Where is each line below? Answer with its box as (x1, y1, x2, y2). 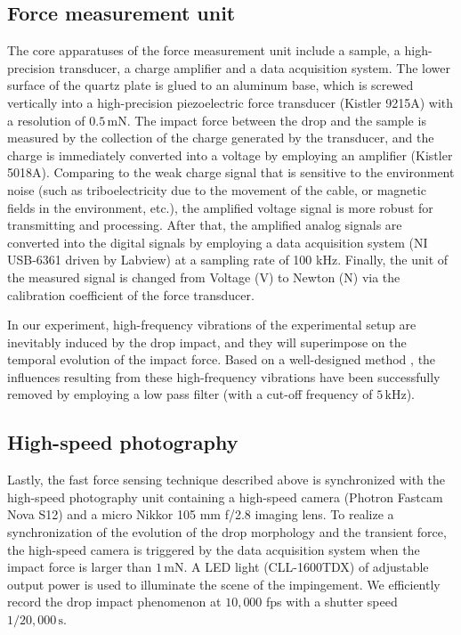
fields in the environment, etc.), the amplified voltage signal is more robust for (7, 198, 433, 216)
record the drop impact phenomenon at (7, 592, 222, 611)
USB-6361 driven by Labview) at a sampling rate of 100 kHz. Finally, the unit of (7, 250, 449, 269)
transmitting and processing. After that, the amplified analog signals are (7, 216, 402, 234)
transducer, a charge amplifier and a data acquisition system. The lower (59, 58, 450, 77)
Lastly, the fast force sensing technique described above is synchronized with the (7, 470, 445, 489)
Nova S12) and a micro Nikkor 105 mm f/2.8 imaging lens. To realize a (7, 505, 394, 524)
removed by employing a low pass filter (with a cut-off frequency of (7, 385, 373, 403)
